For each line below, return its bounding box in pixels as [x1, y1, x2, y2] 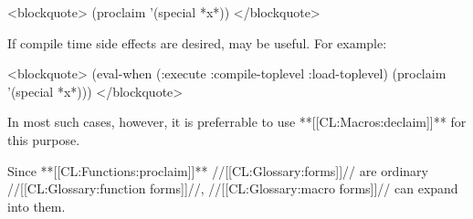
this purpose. [7, 130, 80, 149]
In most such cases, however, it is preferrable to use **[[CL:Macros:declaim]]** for [7, 112, 467, 131]
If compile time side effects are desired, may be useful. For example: [7, 33, 387, 52]
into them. [7, 196, 66, 215]
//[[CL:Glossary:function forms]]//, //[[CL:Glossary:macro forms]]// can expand [7, 179, 458, 198]
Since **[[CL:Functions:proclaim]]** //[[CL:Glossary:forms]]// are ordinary [7, 161, 428, 180]
